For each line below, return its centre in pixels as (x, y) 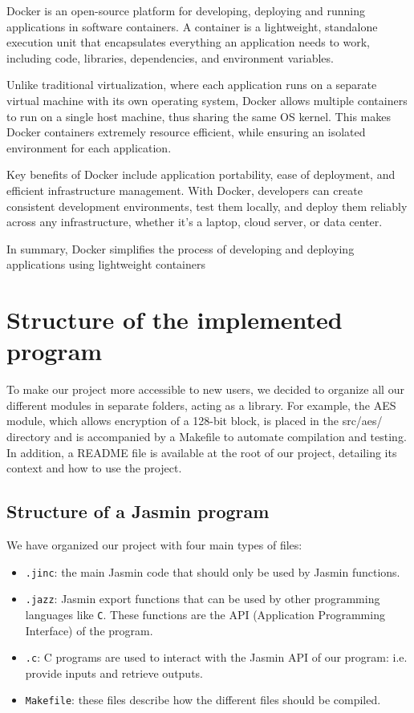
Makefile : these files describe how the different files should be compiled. (203, 700)
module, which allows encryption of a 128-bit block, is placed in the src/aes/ (195, 421)
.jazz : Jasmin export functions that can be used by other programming (203, 599)
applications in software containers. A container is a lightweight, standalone (192, 26)
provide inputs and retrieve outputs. (114, 672)
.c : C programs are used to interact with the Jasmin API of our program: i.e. (216, 657)
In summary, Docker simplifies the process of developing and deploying (181, 248)
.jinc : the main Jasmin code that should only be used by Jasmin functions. (213, 571)
